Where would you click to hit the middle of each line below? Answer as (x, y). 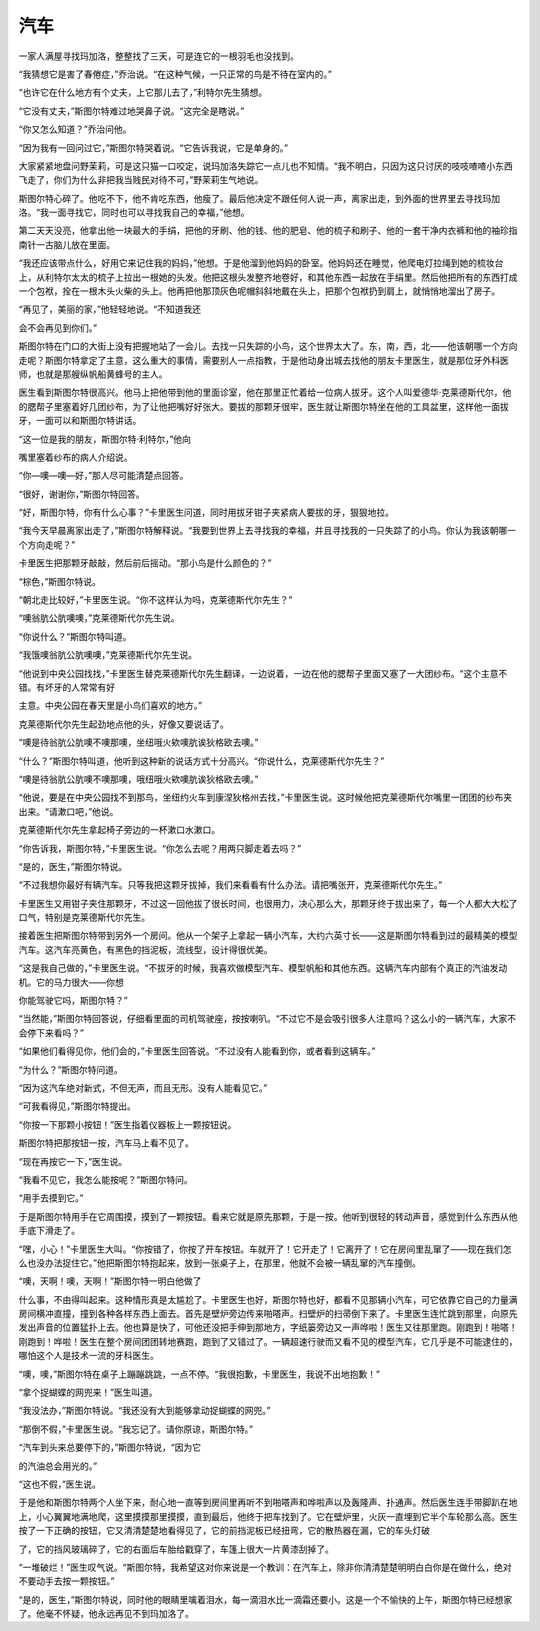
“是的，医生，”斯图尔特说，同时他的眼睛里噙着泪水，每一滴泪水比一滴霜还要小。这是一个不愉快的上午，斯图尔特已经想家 (265, 1599)
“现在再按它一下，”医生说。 (73, 1161)
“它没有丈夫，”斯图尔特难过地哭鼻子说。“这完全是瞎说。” (131, 111)
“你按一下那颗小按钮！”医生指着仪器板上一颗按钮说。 (127, 1124)
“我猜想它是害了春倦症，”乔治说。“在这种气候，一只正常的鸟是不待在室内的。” (175, 74)
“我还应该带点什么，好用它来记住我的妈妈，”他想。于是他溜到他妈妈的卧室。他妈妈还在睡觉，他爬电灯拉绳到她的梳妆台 (261, 263)
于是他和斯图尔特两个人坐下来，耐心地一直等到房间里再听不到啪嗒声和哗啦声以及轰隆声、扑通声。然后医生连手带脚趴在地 (268, 1502)
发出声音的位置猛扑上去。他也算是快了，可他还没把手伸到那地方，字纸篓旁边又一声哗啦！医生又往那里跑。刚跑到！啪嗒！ (268, 1327)
